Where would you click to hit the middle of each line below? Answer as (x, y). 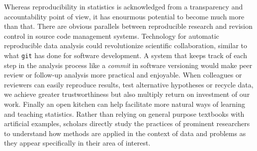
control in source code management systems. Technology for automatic (112, 36)
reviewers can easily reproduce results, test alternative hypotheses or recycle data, (129, 84)
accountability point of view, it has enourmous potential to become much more (124, 16)
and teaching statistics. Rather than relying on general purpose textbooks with (124, 113)
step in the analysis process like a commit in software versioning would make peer (128, 65)
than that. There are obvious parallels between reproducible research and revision (128, 26)
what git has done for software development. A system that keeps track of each (126, 55)
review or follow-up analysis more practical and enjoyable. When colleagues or (123, 75)
